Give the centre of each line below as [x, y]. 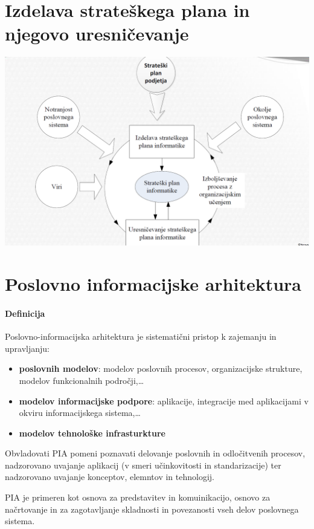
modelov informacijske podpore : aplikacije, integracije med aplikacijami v [164, 401]
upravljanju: [27, 348]
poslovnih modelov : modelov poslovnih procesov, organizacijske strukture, [161, 368]
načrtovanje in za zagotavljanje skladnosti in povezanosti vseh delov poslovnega [152, 509]
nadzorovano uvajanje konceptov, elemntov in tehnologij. [110, 477]
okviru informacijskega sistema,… [80, 413]
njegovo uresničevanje [97, 34]
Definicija [25, 313]
